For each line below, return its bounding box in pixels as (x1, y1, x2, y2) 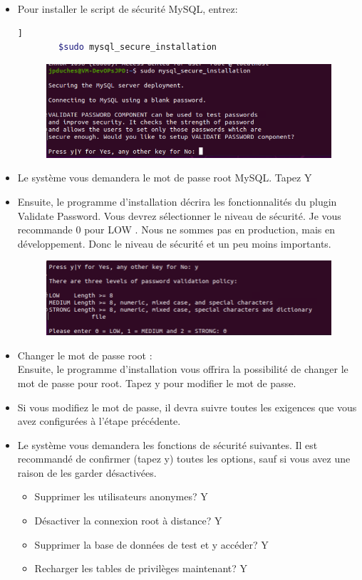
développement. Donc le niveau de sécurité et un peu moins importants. (17, 236, 331, 251)
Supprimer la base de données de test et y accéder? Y (34, 537, 269, 552)
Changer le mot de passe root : (17, 347, 152, 362)
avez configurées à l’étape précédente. (17, 413, 181, 428)
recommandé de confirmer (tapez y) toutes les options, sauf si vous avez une (17, 451, 351, 466)
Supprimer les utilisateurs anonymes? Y (34, 489, 208, 504)
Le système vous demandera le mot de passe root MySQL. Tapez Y (17, 170, 312, 185)
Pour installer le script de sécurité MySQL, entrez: (17, 1, 238, 16)
